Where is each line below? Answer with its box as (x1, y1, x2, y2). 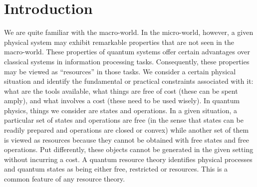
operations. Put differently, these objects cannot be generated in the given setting (4, 144, 254, 155)
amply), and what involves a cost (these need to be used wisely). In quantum (4, 95, 240, 106)
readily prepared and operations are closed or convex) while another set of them (4, 125, 249, 135)
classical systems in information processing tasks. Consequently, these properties (4, 56, 250, 66)
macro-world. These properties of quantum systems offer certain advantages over (4, 46, 251, 57)
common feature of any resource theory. (4, 174, 125, 184)
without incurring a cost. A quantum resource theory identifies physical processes (4, 154, 253, 164)
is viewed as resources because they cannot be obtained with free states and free (4, 134, 250, 145)
